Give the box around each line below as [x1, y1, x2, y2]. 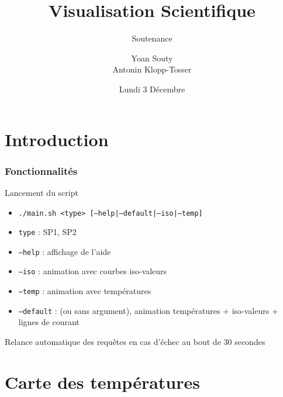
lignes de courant [18, 316, 80, 328]
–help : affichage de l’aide [18, 245, 111, 257]
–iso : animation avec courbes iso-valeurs [18, 265, 167, 277]
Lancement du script [5, 186, 78, 198]
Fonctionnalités [5, 163, 78, 178]
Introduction [5, 127, 109, 151]
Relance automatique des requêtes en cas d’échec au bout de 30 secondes [5, 336, 265, 348]
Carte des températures [5, 370, 200, 393]
